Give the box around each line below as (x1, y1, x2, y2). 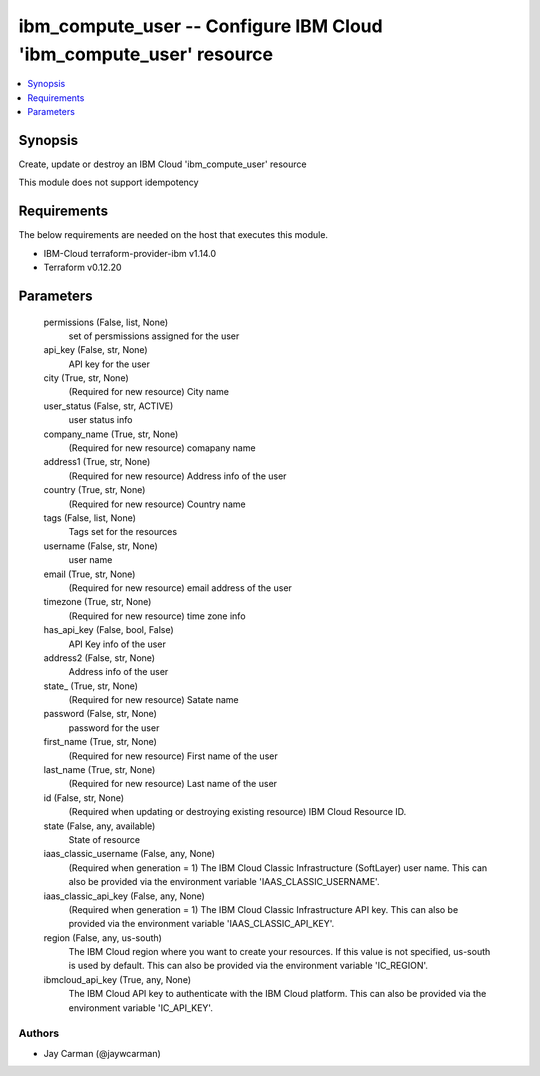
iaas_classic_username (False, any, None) (43, 848, 215, 860)
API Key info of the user (68, 638, 167, 650)
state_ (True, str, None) (43, 680, 139, 692)
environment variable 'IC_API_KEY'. (68, 1001, 214, 1014)
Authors (18, 1026, 60, 1040)
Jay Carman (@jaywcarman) (43, 1047, 162, 1059)
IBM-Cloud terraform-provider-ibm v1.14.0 (43, 247, 217, 259)
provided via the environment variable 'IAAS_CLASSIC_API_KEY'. (68, 918, 335, 930)
